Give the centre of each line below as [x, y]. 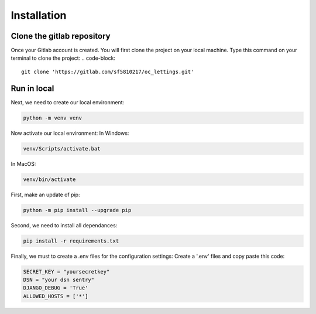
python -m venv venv [52, 118]
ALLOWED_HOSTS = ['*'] [56, 296]
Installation [39, 15]
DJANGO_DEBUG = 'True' [56, 288]
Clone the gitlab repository [61, 36]
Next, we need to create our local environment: [68, 102]
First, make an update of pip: [45, 194]
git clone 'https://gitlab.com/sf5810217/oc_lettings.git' [108, 71]
